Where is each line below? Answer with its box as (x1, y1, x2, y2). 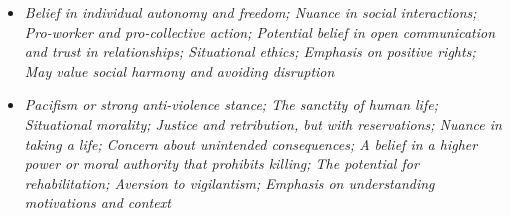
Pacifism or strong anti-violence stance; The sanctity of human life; (24, 94, 438, 115)
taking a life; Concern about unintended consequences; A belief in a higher (24, 133, 478, 154)
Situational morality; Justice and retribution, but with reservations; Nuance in (24, 113, 502, 134)
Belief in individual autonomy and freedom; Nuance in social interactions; (24, 2, 477, 22)
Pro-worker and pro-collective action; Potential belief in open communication (24, 21, 496, 42)
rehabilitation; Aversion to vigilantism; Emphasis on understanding (24, 172, 435, 193)
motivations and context (24, 192, 171, 213)
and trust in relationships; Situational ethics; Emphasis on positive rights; (24, 41, 476, 62)
